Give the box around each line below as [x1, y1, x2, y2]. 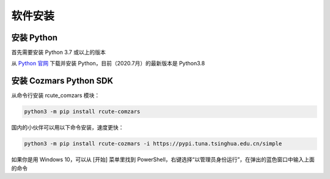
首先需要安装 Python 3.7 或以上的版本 [11, 49, 106, 56]
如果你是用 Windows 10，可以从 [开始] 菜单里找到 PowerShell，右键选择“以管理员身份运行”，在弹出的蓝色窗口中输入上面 [11, 156, 315, 163]
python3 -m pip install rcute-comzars [24, 108, 141, 115]
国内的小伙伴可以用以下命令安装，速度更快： [11, 124, 124, 131]
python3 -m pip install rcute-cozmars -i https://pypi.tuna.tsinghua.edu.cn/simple [24, 141, 282, 147]
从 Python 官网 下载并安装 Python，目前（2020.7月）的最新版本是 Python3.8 [11, 60, 205, 67]
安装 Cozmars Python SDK [11, 76, 114, 86]
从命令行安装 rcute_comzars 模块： [11, 92, 100, 99]
